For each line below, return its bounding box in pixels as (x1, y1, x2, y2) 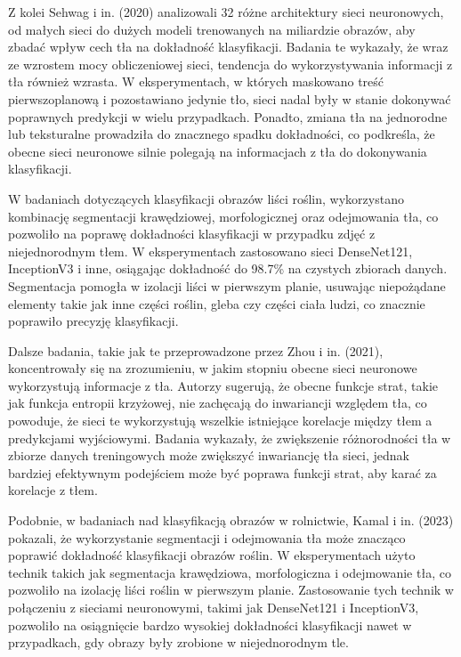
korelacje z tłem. (8, 481, 98, 499)
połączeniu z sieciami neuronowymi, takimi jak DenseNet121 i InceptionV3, (8, 598, 419, 616)
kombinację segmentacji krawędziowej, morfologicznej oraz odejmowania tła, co (8, 207, 439, 225)
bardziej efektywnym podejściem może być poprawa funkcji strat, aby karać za (8, 463, 437, 482)
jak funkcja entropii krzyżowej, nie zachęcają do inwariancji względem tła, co (8, 393, 427, 412)
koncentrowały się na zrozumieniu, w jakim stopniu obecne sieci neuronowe (8, 359, 417, 377)
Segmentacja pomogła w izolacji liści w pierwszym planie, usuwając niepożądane (8, 276, 446, 295)
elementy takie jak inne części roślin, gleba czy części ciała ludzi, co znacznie (8, 294, 425, 312)
